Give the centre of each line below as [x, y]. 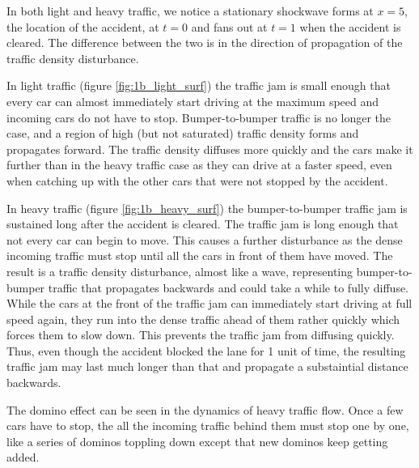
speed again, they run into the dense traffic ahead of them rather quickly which [203, 319]
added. [23, 457]
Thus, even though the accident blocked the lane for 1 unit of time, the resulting [206, 350]
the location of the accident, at [83, 26]
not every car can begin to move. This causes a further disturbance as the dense [205, 239]
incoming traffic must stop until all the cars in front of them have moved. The [200, 255]
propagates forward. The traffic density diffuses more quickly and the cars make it [210, 149]
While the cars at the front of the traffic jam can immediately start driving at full [209, 303]
